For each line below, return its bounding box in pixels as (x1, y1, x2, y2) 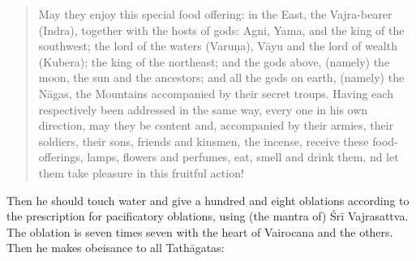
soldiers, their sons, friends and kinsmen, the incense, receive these (38, 132, 369, 149)
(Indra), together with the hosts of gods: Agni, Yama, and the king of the (38, 21, 405, 38)
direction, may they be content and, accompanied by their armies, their (38, 117, 394, 134)
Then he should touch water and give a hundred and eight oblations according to (6, 191, 410, 208)
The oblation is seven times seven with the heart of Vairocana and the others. (6, 223, 393, 240)
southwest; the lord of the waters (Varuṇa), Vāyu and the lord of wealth (38, 37, 397, 54)
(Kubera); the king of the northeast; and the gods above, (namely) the (38, 53, 390, 70)
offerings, (38, 148, 84, 165)
